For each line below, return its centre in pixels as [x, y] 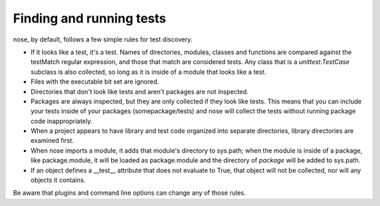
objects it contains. [58, 180]
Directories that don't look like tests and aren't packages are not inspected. [140, 91]
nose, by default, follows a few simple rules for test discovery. [103, 39]
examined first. [52, 141]
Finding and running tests [90, 18]
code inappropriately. [62, 121]
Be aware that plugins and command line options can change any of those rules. [129, 193]
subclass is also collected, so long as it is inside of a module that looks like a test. [148, 72]
